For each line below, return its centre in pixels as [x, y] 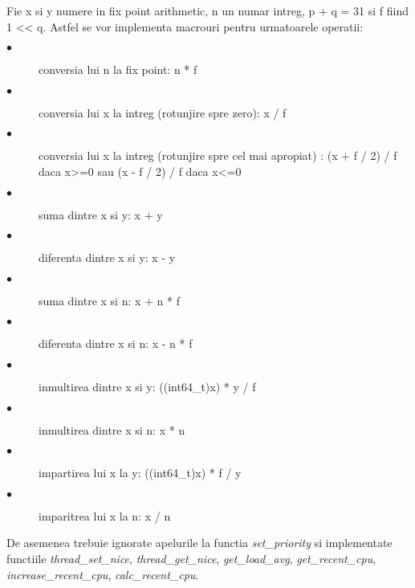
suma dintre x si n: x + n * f [109, 300]
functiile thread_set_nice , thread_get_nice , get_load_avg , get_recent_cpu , [191, 558]
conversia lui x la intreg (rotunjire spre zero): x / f [163, 112]
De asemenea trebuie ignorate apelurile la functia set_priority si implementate [199, 543]
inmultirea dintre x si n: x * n [112, 429]
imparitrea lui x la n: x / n [105, 515]
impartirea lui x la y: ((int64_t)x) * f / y [140, 473]
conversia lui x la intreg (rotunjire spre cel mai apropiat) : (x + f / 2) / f [218, 155]
